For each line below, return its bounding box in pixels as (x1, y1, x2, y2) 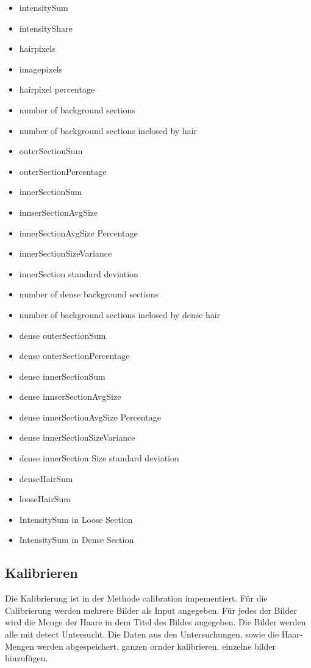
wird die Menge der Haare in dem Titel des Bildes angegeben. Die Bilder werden (5, 616, 306, 628)
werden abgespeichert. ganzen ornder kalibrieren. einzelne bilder (37, 639, 276, 652)
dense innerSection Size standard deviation (19, 452, 179, 464)
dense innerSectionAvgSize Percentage (19, 410, 161, 423)
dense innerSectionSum (19, 369, 105, 382)
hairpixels (19, 42, 55, 55)
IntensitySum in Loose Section (19, 513, 133, 525)
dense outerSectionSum (19, 329, 106, 341)
